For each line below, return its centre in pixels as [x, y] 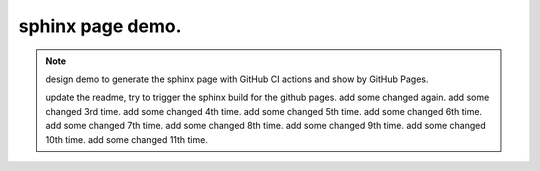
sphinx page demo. [100, 26]
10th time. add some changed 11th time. [127, 139]
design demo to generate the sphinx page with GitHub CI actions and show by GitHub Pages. [237, 79]
